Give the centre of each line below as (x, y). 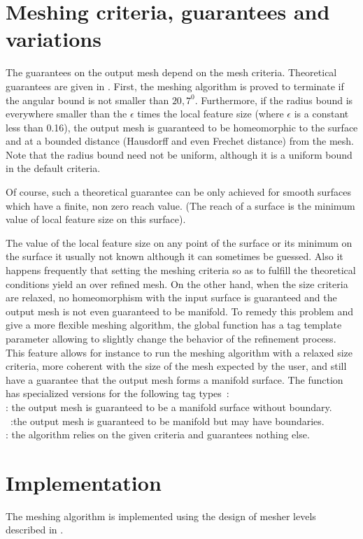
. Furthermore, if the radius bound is (274, 100)
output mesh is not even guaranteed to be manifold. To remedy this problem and (179, 311)
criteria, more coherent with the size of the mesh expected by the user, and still (176, 366)
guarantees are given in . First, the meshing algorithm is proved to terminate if (175, 86)
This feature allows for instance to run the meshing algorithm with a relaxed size (179, 352)
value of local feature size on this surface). (96, 219)
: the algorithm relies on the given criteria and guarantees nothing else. (158, 434)
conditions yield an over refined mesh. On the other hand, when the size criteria (177, 283)
